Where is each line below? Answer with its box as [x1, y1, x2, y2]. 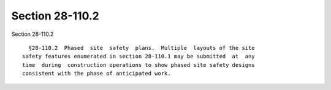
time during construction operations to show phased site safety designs [22, 61, 255, 68]
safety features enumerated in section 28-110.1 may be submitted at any [22, 53, 255, 60]
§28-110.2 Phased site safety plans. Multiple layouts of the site [28, 44, 255, 51]
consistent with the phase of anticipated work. [22, 70, 171, 77]
